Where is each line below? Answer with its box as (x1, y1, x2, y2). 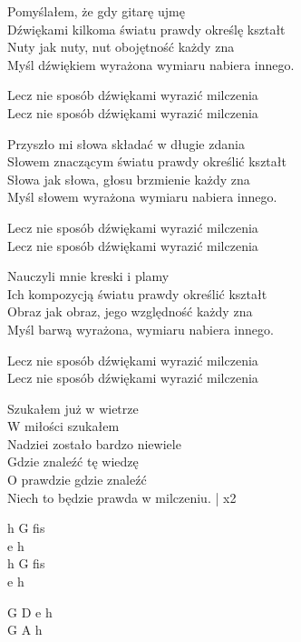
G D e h (7, 602, 53, 621)
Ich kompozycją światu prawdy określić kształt (7, 284, 267, 303)
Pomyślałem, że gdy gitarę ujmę (7, 2, 185, 20)
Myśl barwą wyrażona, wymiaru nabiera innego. (7, 319, 274, 338)
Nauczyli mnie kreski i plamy (7, 266, 170, 286)
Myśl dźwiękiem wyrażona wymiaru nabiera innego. (7, 55, 295, 74)
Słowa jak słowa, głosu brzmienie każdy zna (7, 169, 250, 188)
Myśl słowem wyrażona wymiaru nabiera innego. (7, 187, 277, 206)
